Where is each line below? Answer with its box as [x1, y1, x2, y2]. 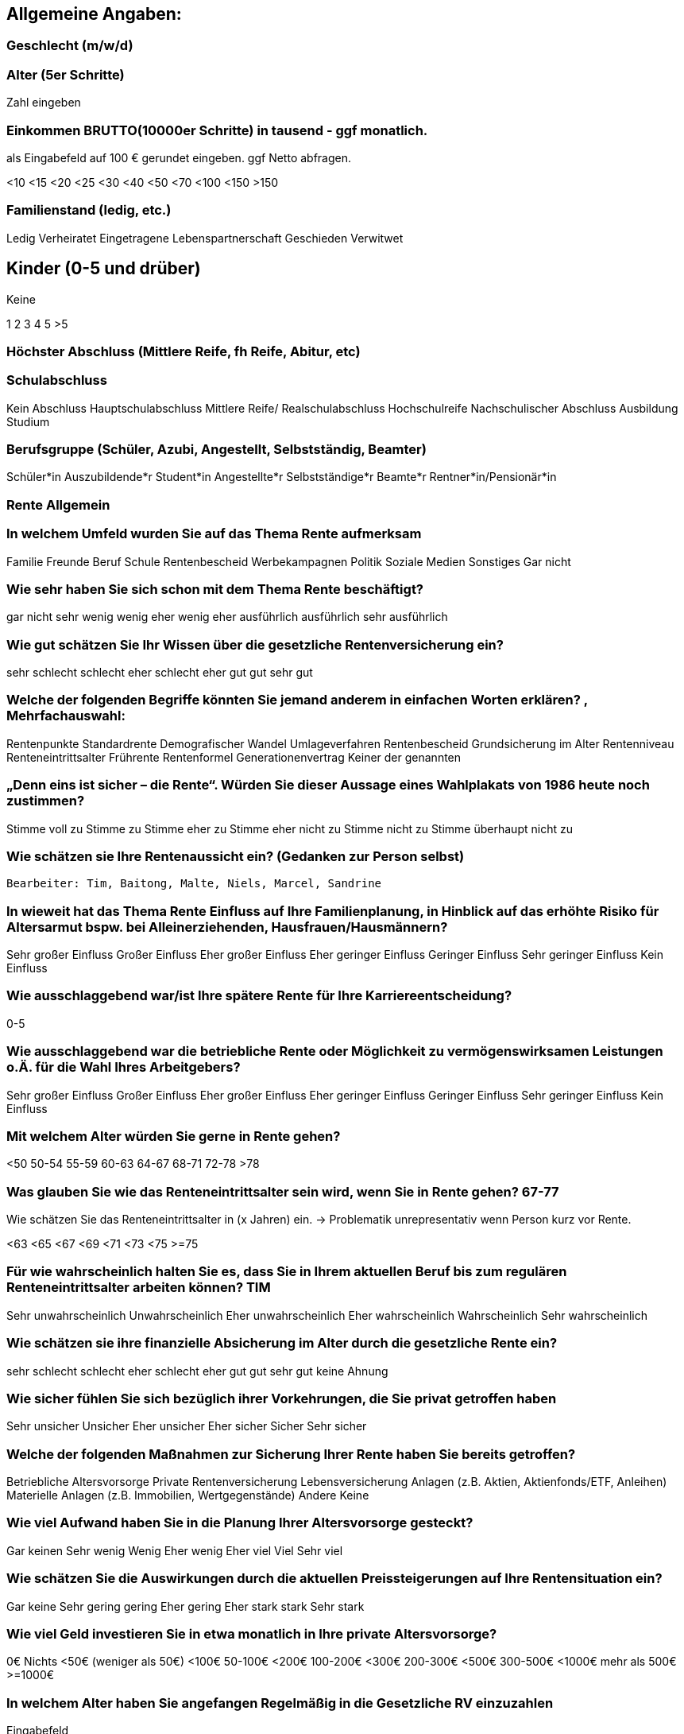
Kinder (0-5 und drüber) [6, 258, 201, 279]
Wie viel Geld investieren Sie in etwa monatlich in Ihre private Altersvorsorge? [6, 1625, 497, 1642]
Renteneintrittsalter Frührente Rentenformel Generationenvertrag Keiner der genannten [6, 750, 462, 764]
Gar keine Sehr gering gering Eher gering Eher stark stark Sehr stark [6, 1599, 365, 1613]
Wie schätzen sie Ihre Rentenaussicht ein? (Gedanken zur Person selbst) [6, 848, 465, 864]
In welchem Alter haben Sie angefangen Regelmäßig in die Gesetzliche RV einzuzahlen [6, 1694, 554, 1711]
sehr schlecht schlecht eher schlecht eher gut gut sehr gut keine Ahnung [6, 1364, 388, 1378]
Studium [6, 414, 50, 429]
